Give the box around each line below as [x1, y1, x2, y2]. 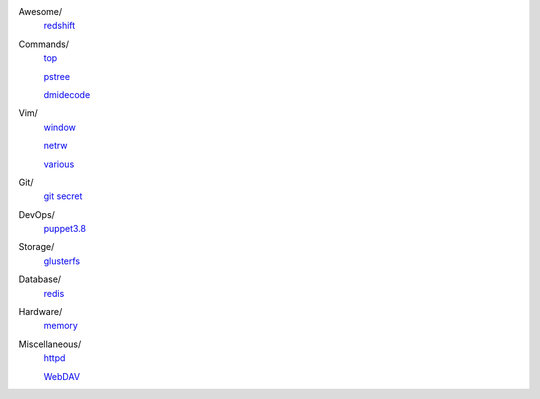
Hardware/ [18, 306, 63, 318]
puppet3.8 [43, 223, 87, 235]
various [43, 158, 75, 170]
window [43, 121, 77, 133]
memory [43, 320, 79, 332]
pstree [43, 70, 70, 82]
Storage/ [18, 241, 55, 253]
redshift [43, 20, 76, 32]
